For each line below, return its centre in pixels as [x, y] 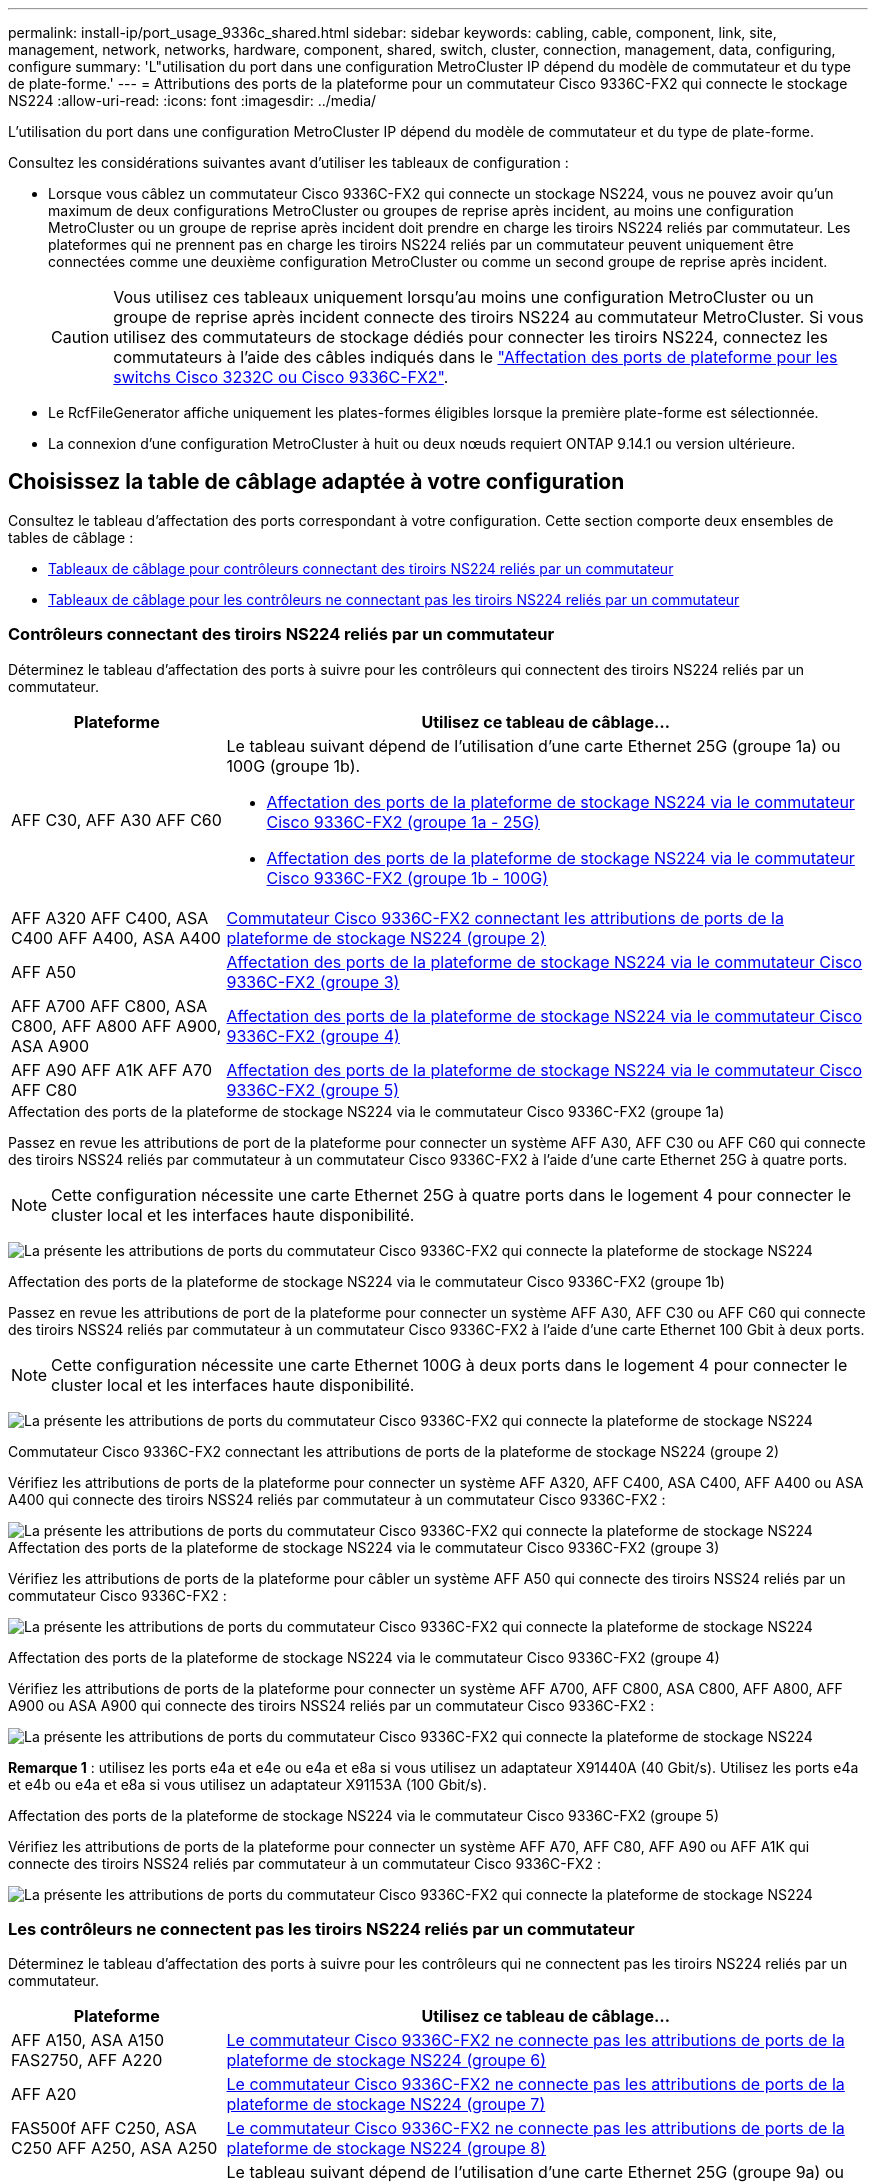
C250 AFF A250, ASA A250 [114, 2148]
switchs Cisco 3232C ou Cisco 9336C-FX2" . [281, 377]
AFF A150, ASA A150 [88, 2040]
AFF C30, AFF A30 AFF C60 [116, 819]
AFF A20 [44, 2094]
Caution [80, 337]
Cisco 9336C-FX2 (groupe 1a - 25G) [403, 821]
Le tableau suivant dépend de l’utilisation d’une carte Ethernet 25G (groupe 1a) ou [533, 745]
